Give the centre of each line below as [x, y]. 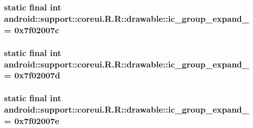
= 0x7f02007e [32, 121]
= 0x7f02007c [32, 30]
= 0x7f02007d [32, 75]
